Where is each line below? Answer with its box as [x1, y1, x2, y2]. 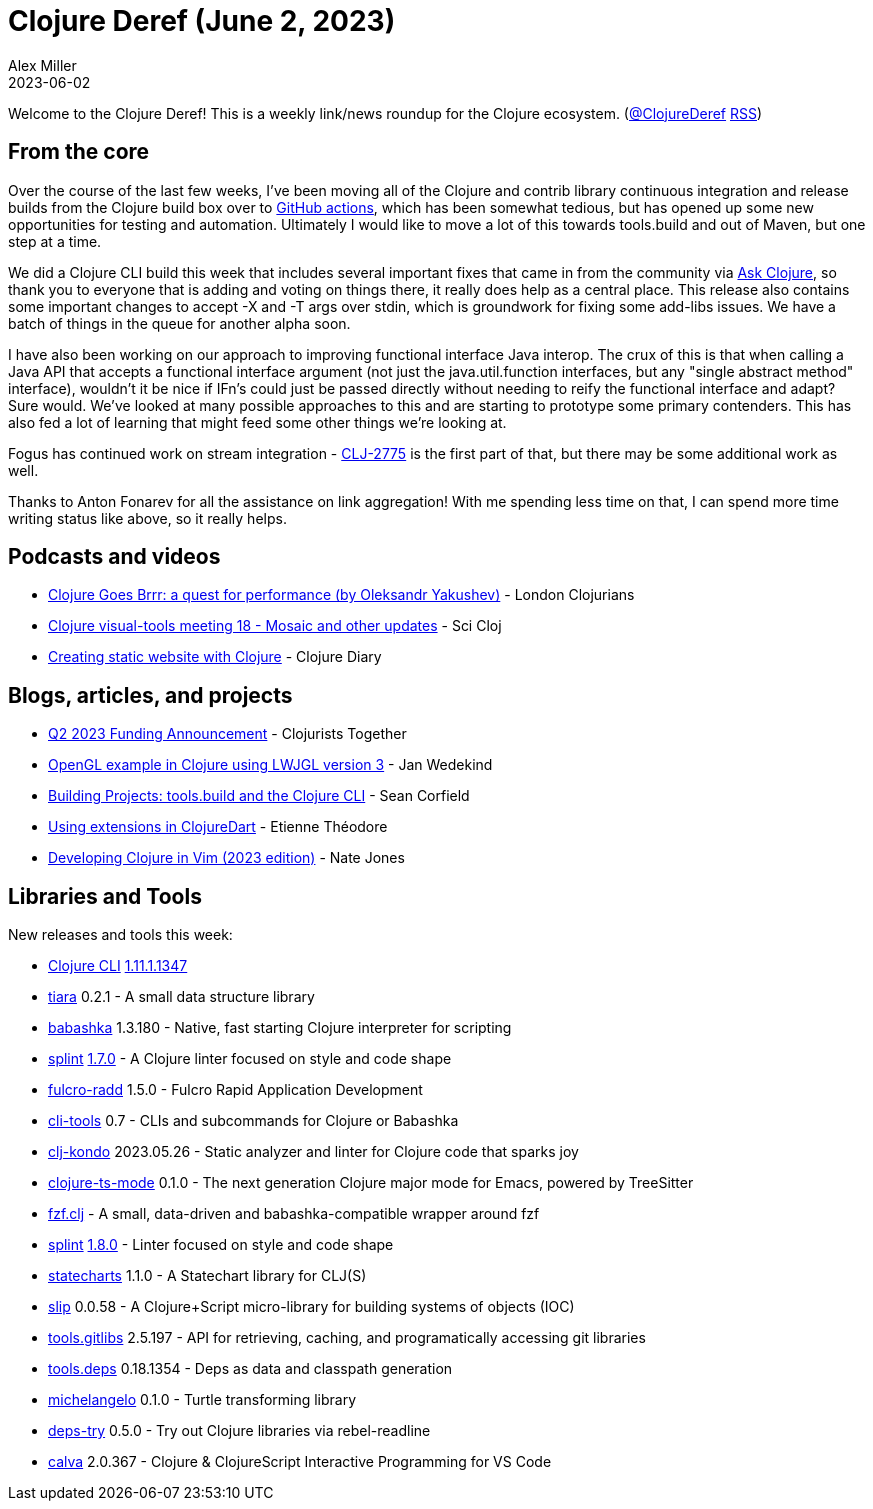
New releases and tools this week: [8, 926, 233, 944]
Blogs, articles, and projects [8, 682, 293, 708]
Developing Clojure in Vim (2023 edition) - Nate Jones [48, 849, 405, 867]
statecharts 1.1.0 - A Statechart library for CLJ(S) [48, 1267, 367, 1285]
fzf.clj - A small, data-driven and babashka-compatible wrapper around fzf [48, 1205, 540, 1223]
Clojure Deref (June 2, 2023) [8, 4, 396, 38]
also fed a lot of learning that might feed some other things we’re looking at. [8, 413, 507, 431]
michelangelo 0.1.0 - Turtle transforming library [48, 1391, 357, 1409]
